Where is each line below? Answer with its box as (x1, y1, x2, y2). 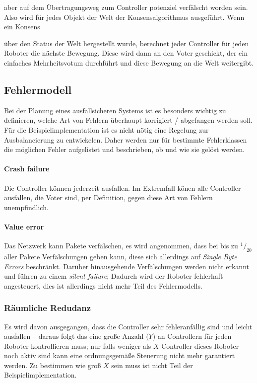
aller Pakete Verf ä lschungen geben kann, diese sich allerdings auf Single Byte (4, 251, 237, 261)
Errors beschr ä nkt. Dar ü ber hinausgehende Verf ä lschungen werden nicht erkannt (4, 261, 249, 271)
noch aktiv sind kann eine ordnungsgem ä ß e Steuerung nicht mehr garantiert (4, 350, 235, 361)
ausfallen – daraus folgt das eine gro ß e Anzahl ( (4, 331, 149, 341)
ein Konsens (4, 21, 40, 32)
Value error (4, 221, 44, 231)
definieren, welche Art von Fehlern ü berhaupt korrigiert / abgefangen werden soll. (4, 115, 253, 125)
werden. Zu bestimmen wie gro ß (4, 360, 101, 370)
